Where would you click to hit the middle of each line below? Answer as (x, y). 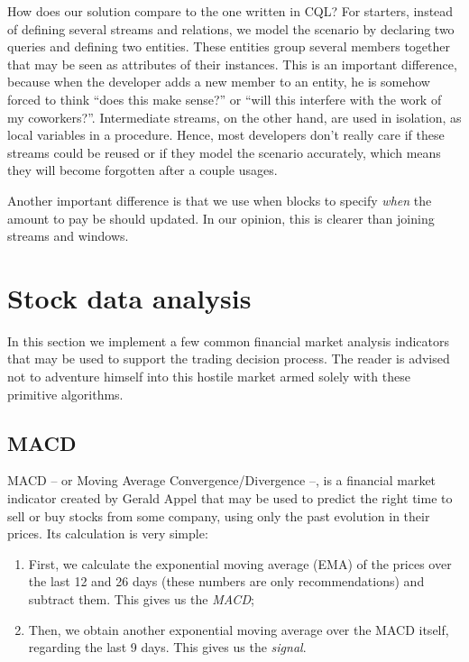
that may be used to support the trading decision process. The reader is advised (229, 359)
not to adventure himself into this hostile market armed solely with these (209, 377)
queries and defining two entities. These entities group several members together (229, 46)
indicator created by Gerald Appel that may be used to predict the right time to (230, 498)
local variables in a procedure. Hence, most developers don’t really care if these (226, 135)
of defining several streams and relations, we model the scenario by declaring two (231, 28)
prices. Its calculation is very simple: (108, 533)
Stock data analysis (129, 297)
